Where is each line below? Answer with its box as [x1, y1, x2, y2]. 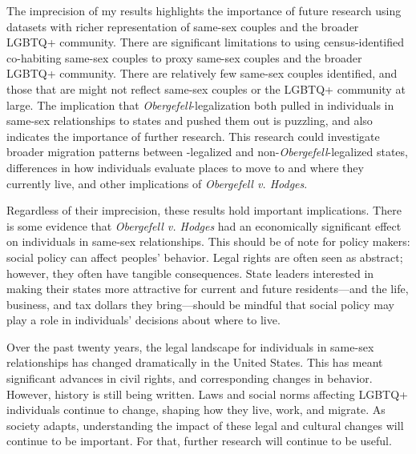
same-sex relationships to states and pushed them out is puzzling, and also [6, 112, 373, 129]
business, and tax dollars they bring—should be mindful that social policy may [6, 295, 394, 312]
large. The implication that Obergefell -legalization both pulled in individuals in [6, 96, 394, 113]
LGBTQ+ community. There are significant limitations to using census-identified [6, 34, 405, 50]
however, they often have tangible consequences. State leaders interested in [6, 264, 374, 281]
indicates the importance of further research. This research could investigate [6, 127, 380, 144]
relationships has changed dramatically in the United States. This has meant [6, 354, 383, 371]
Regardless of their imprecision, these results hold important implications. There [6, 202, 402, 219]
